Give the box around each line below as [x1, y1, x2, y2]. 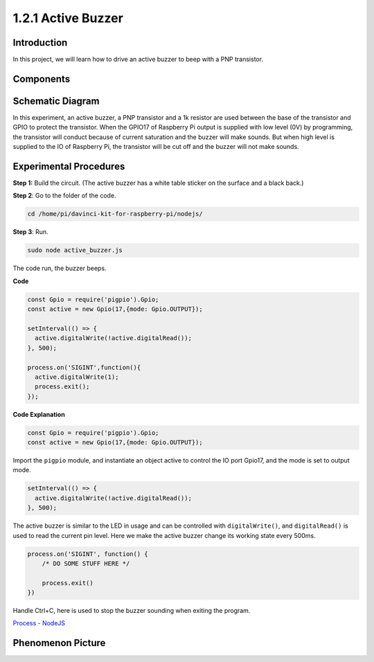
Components [12, 73, 71, 84]
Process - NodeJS [12, 619, 66, 627]
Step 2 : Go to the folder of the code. [12, 191, 117, 200]
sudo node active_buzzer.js [27, 247, 123, 254]
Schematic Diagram [12, 95, 100, 107]
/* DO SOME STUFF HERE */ [42, 560, 130, 567]
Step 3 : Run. [12, 228, 48, 236]
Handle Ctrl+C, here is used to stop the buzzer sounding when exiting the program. [12, 607, 251, 615]
